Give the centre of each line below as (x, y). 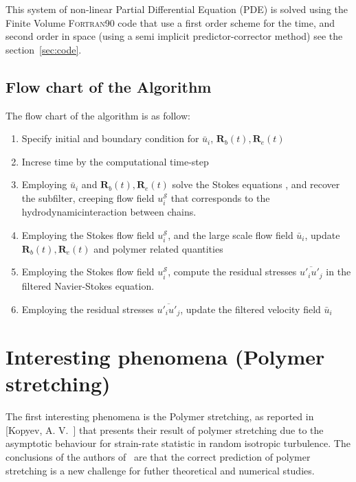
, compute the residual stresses (232, 272)
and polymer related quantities (158, 248)
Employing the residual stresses (88, 309)
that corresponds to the (220, 197)
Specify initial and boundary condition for (110, 138)
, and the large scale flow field (231, 234)
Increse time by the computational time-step (115, 161)
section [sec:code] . (44, 49)
